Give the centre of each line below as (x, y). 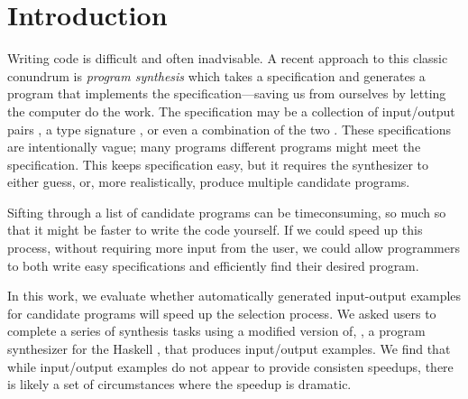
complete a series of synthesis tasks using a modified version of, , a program (216, 331)
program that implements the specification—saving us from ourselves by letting (227, 93)
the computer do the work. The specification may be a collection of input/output (231, 111)
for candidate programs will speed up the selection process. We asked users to (222, 313)
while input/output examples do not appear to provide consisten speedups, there (230, 366)
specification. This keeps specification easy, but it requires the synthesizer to (218, 164)
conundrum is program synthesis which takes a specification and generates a (216, 75)
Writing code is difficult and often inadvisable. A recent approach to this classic (228, 58)
